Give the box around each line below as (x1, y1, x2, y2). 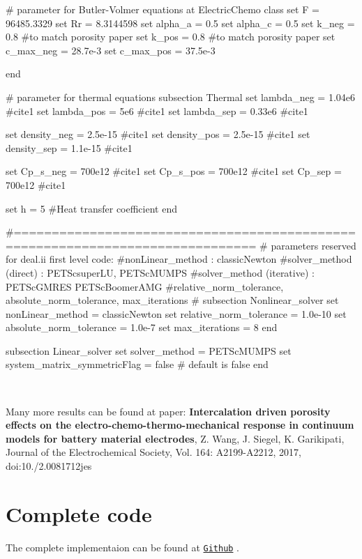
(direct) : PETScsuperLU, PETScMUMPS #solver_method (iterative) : (6, 265, 315, 279)
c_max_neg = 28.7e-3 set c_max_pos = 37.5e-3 (6, 43, 216, 57)
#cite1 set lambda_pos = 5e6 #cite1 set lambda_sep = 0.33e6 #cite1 (6, 103, 308, 118)
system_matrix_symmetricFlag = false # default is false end (6, 357, 269, 372)
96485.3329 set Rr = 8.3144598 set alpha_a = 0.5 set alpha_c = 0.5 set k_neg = (6, 15, 355, 30)
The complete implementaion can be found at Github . (6, 539, 240, 554)
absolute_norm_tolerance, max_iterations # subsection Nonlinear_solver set (6, 293, 339, 307)
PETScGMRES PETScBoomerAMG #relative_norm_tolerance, (6, 279, 284, 293)
